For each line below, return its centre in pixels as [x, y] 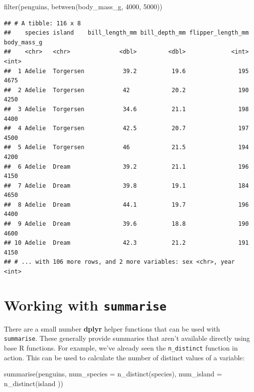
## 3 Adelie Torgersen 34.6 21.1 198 [127, 109]
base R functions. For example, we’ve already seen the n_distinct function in [121, 348]
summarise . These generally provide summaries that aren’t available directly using [127, 338]
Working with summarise [85, 304]
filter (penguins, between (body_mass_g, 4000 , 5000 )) [83, 6]
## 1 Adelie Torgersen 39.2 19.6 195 [127, 71]
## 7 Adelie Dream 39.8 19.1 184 [127, 186]
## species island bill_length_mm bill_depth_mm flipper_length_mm [127, 33]
